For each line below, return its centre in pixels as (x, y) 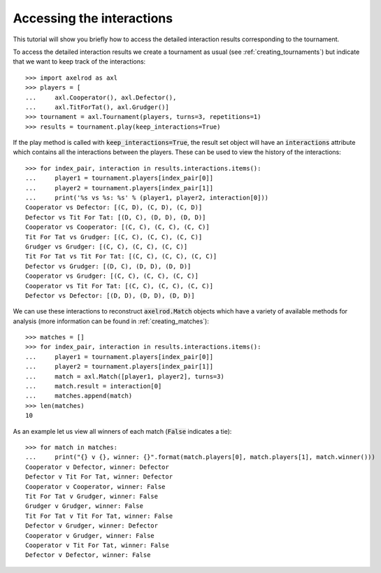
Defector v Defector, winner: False (88, 555)
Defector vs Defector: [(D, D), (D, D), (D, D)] (110, 295)
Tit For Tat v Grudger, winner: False (92, 496)
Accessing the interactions (93, 18)
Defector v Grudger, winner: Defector (92, 526)
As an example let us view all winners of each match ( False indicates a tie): (122, 431)
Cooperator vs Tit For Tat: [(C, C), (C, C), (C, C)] (119, 286)
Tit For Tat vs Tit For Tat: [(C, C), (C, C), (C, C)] (121, 256)
